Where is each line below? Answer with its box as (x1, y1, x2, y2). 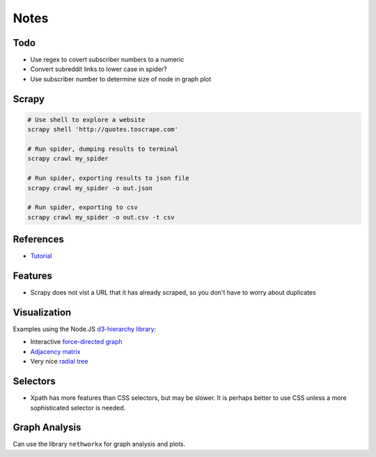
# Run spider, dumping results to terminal (27, 145, 179, 153)
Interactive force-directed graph (30, 338, 123, 346)
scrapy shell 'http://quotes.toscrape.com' (27, 125, 179, 134)
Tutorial (30, 251, 52, 261)
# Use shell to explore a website (27, 116, 146, 123)
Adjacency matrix (30, 347, 81, 355)
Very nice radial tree (30, 357, 88, 366)
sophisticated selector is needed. (30, 403, 126, 412)
